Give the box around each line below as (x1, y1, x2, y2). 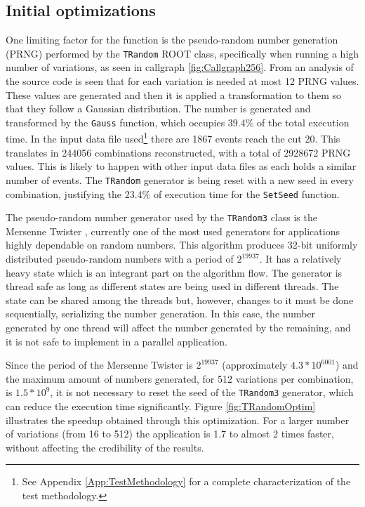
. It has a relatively (259, 251, 342, 266)
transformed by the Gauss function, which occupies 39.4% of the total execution (6, 114, 350, 129)
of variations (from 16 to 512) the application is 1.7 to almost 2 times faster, (6, 426, 334, 441)
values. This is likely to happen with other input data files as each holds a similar (6, 159, 357, 173)
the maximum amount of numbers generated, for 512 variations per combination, (6, 371, 354, 386)
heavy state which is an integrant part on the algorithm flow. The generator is (6, 265, 343, 279)
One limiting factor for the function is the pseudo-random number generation (6, 32, 338, 47)
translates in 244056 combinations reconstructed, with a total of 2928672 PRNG (6, 145, 351, 159)
